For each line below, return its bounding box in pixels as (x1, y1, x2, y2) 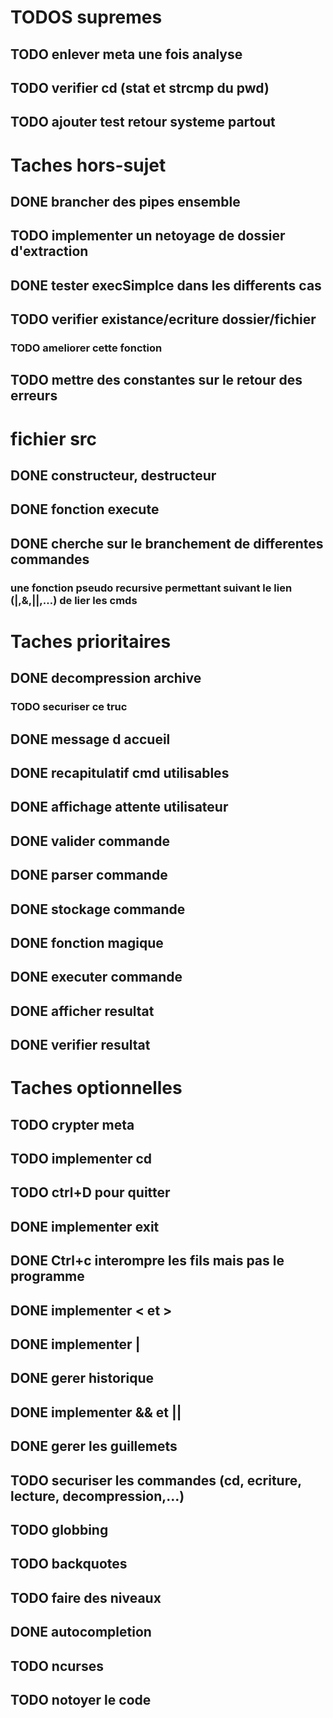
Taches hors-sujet (10, 154, 167, 176)
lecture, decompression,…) (10, 1487, 185, 1505)
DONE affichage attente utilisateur (10, 799, 229, 816)
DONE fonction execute (10, 501, 160, 518)
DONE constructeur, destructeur (10, 467, 217, 484)
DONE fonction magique (10, 934, 164, 951)
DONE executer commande (10, 969, 183, 986)
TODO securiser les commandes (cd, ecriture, (10, 1472, 302, 1489)
